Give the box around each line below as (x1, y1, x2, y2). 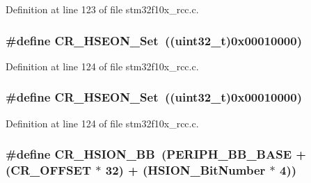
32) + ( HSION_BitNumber (105, 161, 266, 179)
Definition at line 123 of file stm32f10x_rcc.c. (6, 2, 199, 16)
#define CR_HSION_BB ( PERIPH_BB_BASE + (6, 145, 306, 163)
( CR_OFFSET (6, 161, 91, 179)
